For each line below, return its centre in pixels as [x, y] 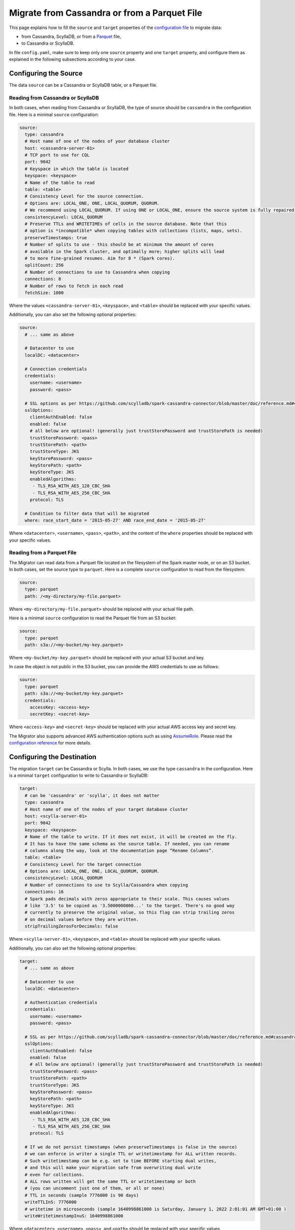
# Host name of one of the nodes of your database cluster [97, 141]
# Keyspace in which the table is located [77, 169]
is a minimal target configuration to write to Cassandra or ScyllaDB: [79, 775]
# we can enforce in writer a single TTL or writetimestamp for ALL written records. [131, 1154]
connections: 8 [43, 279]
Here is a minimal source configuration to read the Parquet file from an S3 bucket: [93, 618]
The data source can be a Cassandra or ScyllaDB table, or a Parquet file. [83, 85]
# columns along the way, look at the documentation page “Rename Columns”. [119, 850]
